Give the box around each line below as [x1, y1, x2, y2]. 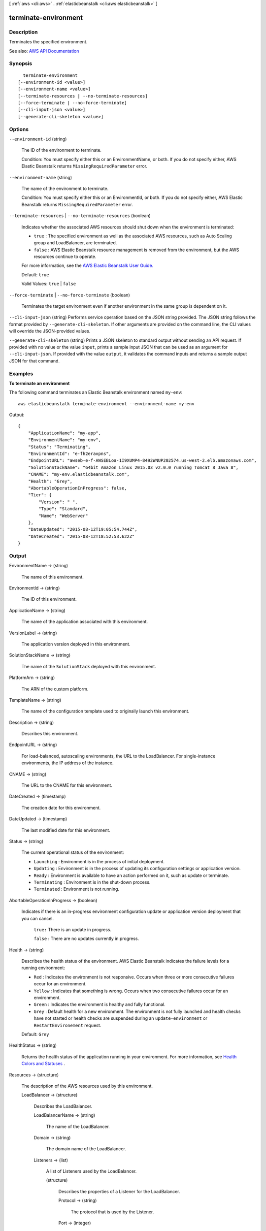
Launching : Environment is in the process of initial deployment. [33, 858, 165, 864]
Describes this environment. [21, 731, 79, 737]
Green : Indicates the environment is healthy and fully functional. [33, 1002, 166, 1007]
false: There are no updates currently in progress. [33, 936, 139, 941]
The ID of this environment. [21, 596, 77, 602]
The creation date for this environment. [21, 805, 101, 810]
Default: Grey [21, 1031, 49, 1037]
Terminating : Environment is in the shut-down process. [33, 879, 151, 885]
